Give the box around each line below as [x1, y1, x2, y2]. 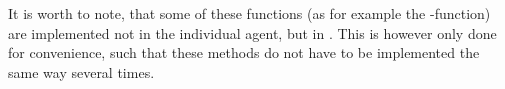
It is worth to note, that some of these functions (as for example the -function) [8, 3, 491, 23]
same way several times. [8, 61, 155, 82]
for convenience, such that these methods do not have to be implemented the [8, 42, 480, 63]
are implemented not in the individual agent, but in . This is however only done [8, 22, 497, 43]
